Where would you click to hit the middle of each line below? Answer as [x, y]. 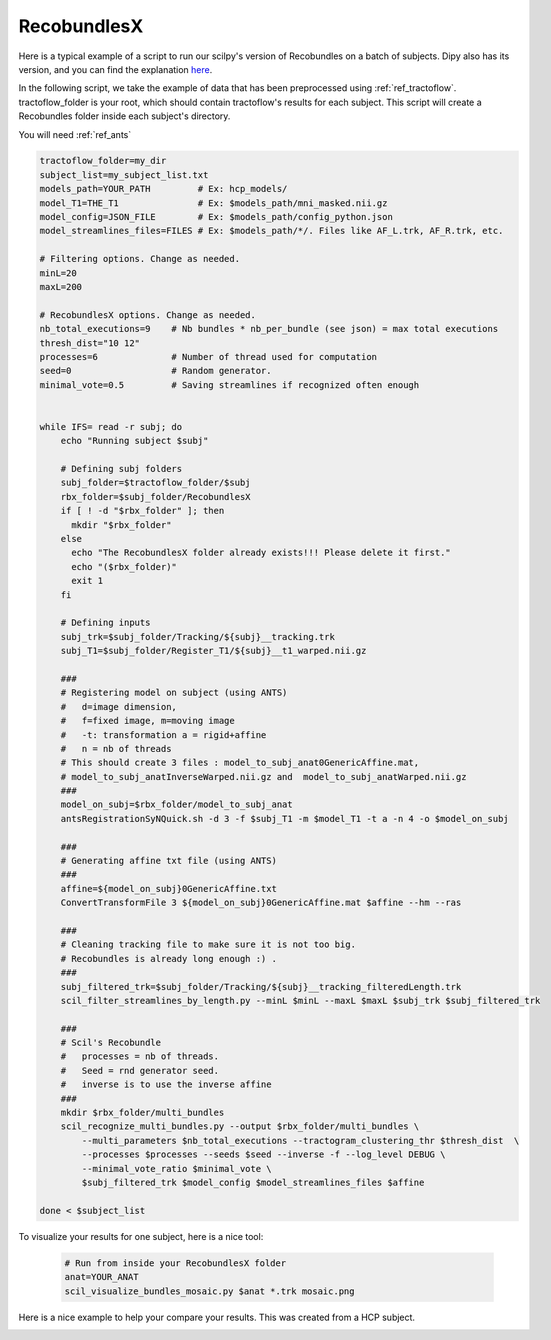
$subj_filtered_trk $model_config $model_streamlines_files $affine [253, 1182]
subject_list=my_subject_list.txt [124, 174]
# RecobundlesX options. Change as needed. [148, 314]
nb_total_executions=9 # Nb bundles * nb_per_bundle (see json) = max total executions [269, 329]
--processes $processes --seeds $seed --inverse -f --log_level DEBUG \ [263, 1154]
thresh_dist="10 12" [89, 343]
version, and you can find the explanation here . [115, 69]
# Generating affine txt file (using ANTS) [168, 861]
